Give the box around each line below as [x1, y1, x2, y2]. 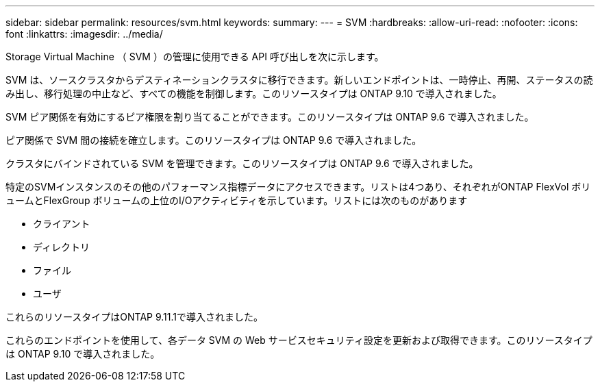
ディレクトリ [33, 241, 90, 253]
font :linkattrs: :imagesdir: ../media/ [5, 28, 163, 40]
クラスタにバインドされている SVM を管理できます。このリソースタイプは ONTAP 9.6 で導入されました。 [5, 158, 479, 169]
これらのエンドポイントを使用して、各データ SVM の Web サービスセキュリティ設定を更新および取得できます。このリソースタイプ [5, 334, 592, 346]
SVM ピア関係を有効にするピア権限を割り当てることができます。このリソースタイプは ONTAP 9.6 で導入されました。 [5, 111, 534, 123]
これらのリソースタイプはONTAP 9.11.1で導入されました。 [5, 311, 263, 323]
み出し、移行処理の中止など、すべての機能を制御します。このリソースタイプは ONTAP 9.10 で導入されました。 [5, 88, 502, 99]
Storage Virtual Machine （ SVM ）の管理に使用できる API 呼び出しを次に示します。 [5, 51, 384, 62]
